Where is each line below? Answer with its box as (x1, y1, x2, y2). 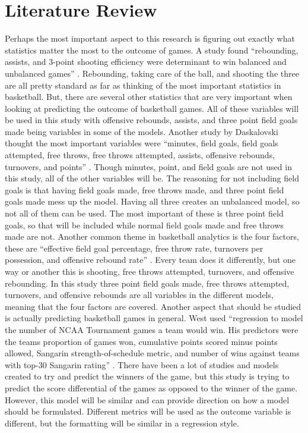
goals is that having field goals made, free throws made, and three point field (5, 183, 284, 196)
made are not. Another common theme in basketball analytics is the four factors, (5, 230, 299, 243)
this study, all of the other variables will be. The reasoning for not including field (5, 172, 299, 184)
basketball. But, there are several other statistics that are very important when (5, 90, 293, 103)
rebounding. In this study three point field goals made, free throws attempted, (5, 277, 290, 289)
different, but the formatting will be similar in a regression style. (5, 416, 239, 429)
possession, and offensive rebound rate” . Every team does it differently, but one (5, 253, 296, 266)
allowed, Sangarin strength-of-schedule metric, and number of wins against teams (5, 347, 300, 359)
